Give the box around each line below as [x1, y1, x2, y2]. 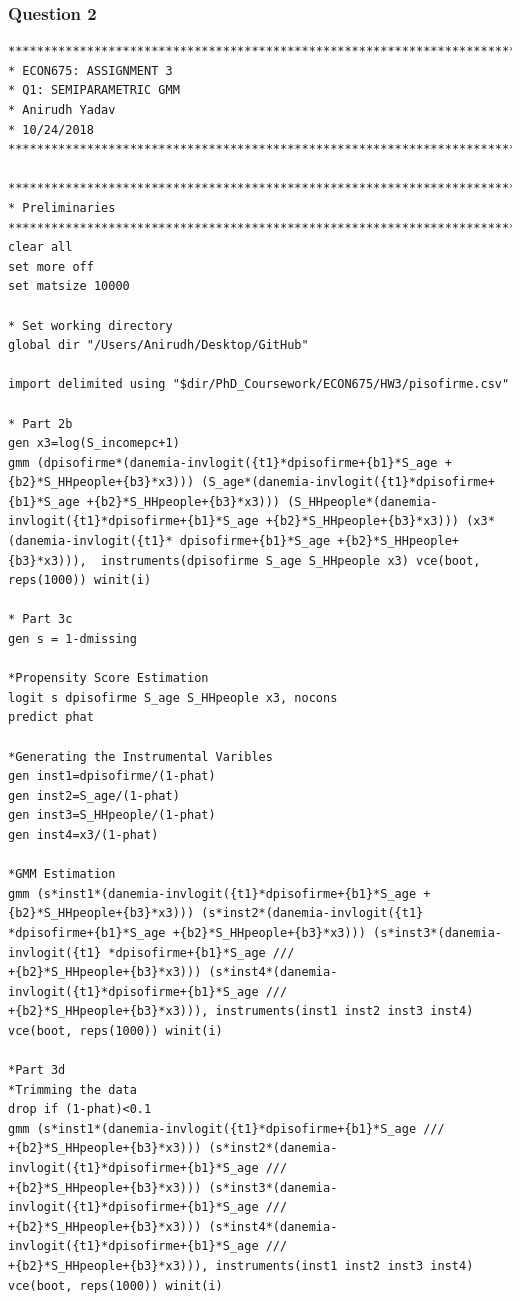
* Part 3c [8, 612, 73, 627]
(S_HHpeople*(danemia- [287, 494, 438, 509]
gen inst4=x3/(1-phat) [8, 827, 159, 842]
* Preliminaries [8, 200, 116, 215]
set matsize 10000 [8, 279, 130, 294]
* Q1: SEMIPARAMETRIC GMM [8, 83, 180, 98]
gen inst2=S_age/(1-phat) [8, 788, 180, 803]
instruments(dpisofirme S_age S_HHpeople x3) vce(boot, [101, 553, 481, 568]
